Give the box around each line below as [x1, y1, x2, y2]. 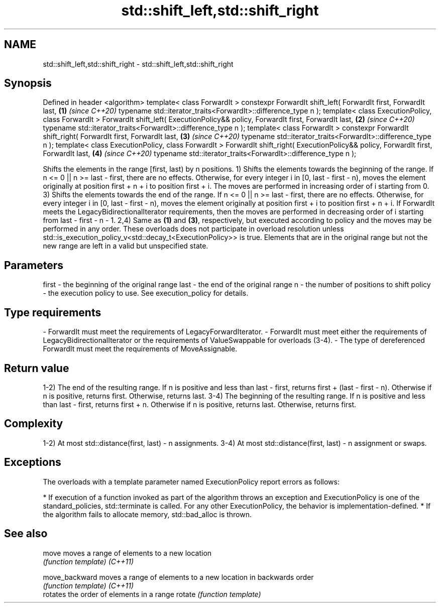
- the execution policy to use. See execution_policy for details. [43, 289, 249, 298]
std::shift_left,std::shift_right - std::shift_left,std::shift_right [43, 59, 234, 68]
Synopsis [4, 77, 52, 90]
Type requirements [4, 306, 101, 319]
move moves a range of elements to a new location [43, 548, 212, 557]
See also [4, 527, 48, 540]
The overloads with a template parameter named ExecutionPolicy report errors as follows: [43, 477, 340, 486]
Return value [4, 361, 69, 375]
